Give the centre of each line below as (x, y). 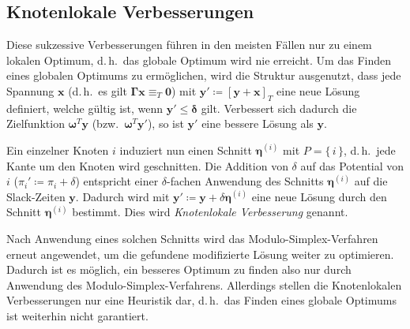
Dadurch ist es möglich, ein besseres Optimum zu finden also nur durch (179, 269)
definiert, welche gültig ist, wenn (85, 108)
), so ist (166, 123)
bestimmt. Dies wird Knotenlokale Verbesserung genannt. (210, 212)
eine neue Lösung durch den (319, 196)
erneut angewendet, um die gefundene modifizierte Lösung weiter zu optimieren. (200, 254)
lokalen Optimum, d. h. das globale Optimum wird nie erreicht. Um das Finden (199, 60)
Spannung (30, 90)
